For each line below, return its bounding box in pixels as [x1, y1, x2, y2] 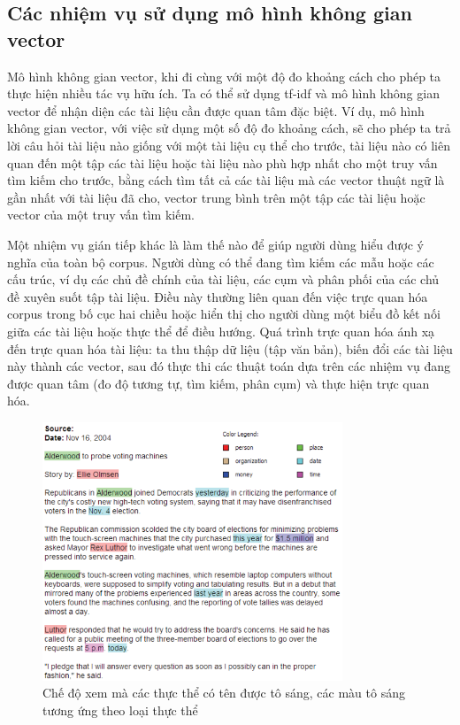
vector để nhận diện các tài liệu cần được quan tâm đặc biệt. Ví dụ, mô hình [7, 101, 425, 120]
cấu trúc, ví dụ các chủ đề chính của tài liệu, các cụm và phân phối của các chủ [7, 270, 440, 289]
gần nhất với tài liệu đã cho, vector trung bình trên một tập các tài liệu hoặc [7, 188, 425, 206]
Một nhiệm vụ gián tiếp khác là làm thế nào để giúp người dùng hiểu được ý [7, 235, 424, 253]
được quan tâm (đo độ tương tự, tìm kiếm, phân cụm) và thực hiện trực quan [7, 374, 430, 392]
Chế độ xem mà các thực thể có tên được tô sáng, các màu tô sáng [42, 683, 405, 702]
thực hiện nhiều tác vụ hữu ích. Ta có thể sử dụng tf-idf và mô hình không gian [7, 84, 440, 103]
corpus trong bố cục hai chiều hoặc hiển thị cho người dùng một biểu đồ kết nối [7, 305, 441, 323]
